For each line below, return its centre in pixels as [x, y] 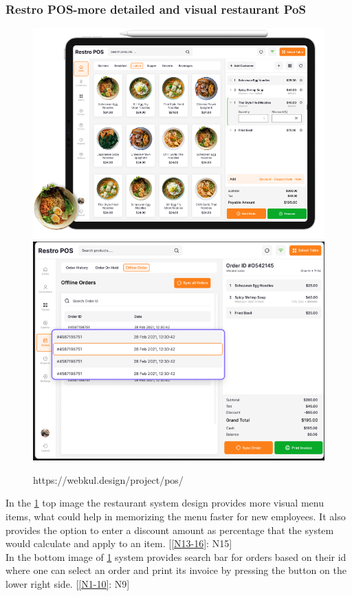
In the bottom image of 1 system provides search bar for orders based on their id [176, 556]
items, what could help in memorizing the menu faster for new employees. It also [176, 516]
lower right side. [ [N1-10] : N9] [68, 583]
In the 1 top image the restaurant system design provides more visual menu [165, 503]
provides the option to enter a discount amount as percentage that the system [170, 530]
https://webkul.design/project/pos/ [108, 479]
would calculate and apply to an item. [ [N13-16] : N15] [119, 543]
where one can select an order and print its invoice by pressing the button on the [176, 570]
